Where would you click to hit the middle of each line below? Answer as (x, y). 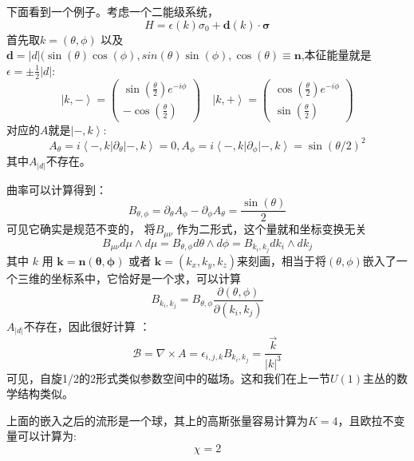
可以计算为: (47, 436)
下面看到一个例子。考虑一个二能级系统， (112, 11)
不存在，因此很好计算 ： (87, 326)
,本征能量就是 (336, 55)
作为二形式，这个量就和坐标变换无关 (272, 229)
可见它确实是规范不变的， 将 (81, 229)
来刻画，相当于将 (282, 260)
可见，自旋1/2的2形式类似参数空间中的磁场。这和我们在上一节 (168, 378)
